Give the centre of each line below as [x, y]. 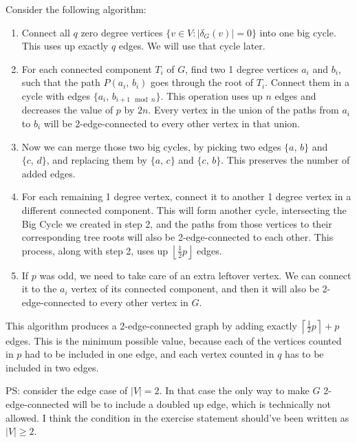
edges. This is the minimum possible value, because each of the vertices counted [174, 340]
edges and [295, 95]
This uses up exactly [65, 46]
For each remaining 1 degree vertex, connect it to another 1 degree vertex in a [186, 196]
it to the [39, 289]
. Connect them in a [307, 82]
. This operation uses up [212, 95]
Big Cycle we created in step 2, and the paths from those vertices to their [177, 223]
